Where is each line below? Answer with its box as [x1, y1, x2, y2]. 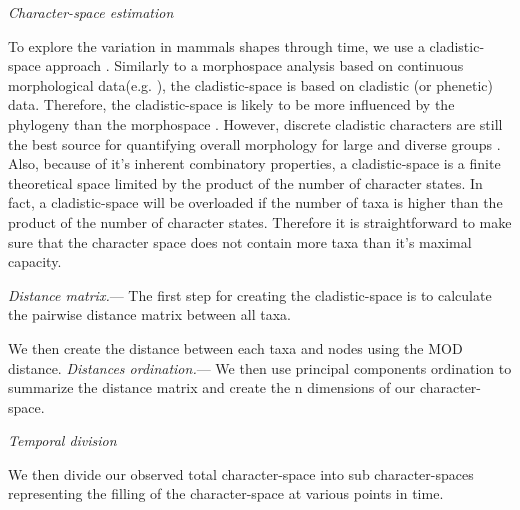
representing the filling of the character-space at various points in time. [8, 483, 444, 504]
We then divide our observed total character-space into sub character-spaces [8, 463, 474, 484]
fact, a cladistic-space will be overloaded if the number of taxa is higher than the [8, 192, 503, 213]
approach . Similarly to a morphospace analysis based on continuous [45, 55, 464, 76]
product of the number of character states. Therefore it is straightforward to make [8, 211, 512, 232]
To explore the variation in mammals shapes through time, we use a [8, 35, 425, 56]
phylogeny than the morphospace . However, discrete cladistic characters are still [8, 113, 503, 134]
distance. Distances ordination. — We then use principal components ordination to [8, 357, 512, 378]
